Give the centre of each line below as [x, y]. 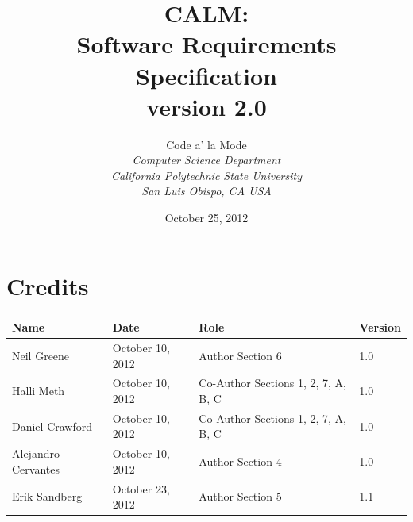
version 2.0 [206, 106]
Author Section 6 [240, 355]
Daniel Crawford [52, 426]
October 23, [141, 488]
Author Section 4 [240, 461]
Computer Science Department [206, 160]
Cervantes [36, 468]
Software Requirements [206, 44]
